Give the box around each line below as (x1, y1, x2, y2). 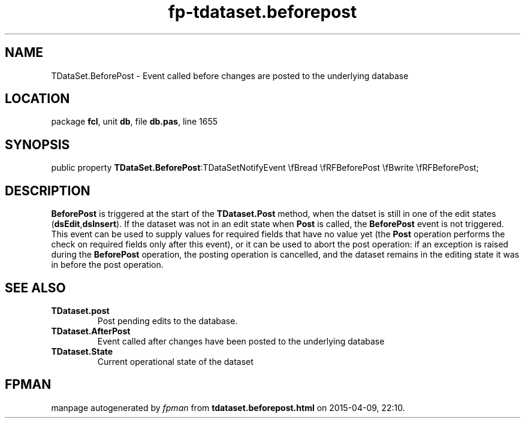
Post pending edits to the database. (97, 315, 238, 326)
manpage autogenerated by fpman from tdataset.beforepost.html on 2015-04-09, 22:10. (51, 402, 405, 413)
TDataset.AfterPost (51, 325, 131, 336)
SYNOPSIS (5, 137, 70, 152)
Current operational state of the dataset (97, 356, 254, 367)
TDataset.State (51, 346, 113, 356)
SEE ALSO (5, 280, 66, 295)
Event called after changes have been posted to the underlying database (97, 336, 385, 346)
